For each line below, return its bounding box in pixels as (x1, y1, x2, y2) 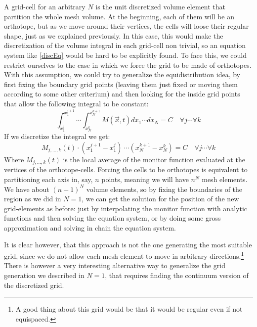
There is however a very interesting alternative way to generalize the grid (4, 260, 225, 271)
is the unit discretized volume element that (95, 1, 225, 11)
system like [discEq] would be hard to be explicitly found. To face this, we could (4, 49, 247, 60)
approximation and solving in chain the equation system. (4, 223, 176, 233)
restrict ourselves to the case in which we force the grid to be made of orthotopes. (4, 59, 252, 70)
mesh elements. (202, 174, 248, 185)
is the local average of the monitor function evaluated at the (63, 154, 245, 164)
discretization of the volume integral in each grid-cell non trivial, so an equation (4, 40, 246, 50)
